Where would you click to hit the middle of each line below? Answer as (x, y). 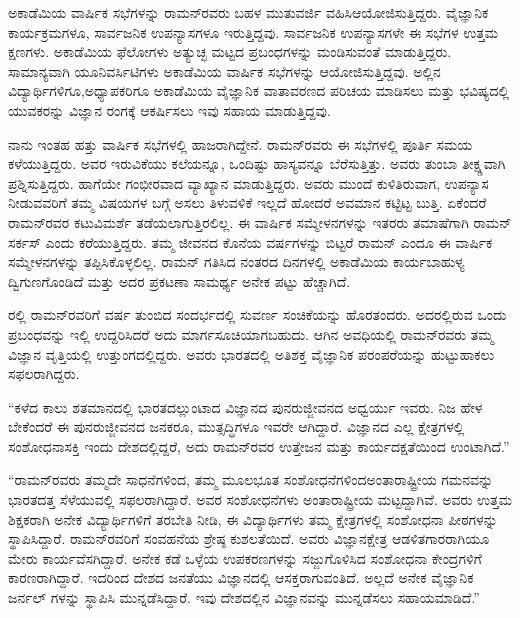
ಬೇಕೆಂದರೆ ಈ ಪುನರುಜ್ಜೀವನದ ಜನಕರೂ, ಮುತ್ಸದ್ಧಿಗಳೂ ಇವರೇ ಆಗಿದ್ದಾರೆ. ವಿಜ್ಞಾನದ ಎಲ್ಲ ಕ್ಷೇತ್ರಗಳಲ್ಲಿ (236, 426)
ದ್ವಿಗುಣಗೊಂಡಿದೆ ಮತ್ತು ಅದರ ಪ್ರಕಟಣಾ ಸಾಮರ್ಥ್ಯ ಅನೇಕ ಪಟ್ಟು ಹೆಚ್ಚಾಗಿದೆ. (179, 280)
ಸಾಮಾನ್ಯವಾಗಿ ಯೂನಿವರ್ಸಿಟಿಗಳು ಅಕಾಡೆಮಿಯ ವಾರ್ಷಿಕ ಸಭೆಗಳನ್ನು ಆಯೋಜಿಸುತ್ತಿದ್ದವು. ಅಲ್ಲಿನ (224, 70)
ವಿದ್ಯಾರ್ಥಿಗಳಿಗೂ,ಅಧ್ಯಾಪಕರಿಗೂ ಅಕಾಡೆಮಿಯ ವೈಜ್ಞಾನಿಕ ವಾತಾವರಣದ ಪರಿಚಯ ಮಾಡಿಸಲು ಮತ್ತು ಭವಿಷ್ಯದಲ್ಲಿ (259, 90)
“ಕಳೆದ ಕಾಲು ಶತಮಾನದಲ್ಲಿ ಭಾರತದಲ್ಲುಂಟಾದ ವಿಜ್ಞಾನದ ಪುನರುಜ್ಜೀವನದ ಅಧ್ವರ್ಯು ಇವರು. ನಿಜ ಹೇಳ (245, 406)
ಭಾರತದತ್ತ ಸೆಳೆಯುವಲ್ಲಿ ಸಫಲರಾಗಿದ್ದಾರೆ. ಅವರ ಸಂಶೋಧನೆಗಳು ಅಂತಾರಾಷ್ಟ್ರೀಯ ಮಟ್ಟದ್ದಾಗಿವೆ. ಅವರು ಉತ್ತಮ (260, 499)
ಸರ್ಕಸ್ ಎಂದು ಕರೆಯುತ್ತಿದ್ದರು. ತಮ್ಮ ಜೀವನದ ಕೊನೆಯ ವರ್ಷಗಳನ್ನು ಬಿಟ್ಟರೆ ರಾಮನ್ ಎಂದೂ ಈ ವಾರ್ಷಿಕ (250, 241)
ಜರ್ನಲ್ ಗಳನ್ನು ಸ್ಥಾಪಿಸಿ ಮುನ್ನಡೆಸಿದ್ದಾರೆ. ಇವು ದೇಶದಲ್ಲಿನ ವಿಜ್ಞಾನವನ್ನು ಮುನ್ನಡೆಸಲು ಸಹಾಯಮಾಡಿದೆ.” (244, 597)
